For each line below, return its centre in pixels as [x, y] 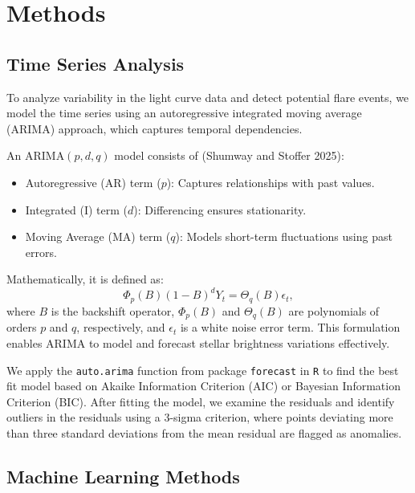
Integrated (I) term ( [77, 209]
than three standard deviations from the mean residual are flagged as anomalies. [204, 432]
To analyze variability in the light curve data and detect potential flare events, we [208, 97]
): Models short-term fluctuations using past [284, 236]
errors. [41, 252]
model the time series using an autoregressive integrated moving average [184, 113]
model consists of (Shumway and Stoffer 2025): [229, 155]
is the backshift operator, [113, 310]
